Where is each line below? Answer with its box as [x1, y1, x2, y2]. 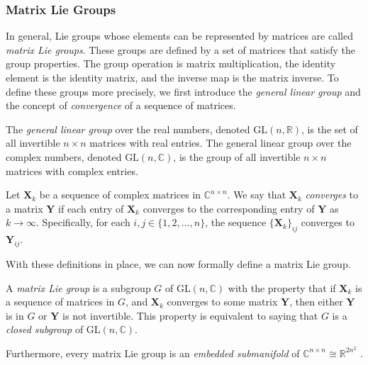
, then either [289, 294, 343, 309]
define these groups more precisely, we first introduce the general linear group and [6, 84, 361, 99]
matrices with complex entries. [6, 163, 138, 178]
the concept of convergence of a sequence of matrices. [6, 98, 236, 113]
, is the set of [301, 121, 358, 136]
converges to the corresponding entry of [143, 201, 315, 215]
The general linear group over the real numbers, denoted [6, 121, 250, 136]
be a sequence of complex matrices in [39, 187, 201, 202]
